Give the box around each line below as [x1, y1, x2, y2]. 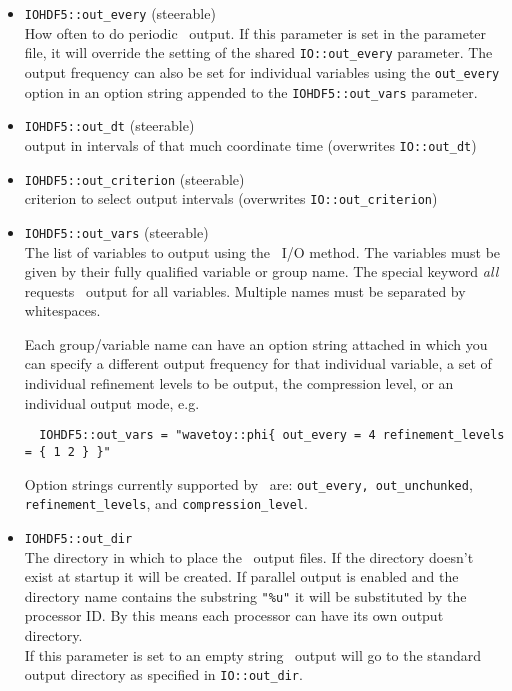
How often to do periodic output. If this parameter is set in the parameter [24, 22, 487, 43]
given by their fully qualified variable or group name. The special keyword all [24, 261, 499, 282]
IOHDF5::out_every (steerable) [24, 3, 216, 23]
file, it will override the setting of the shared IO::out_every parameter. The [24, 42, 493, 63]
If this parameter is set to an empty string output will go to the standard [24, 644, 482, 665]
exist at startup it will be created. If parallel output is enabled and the [24, 566, 459, 587]
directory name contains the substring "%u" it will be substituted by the [24, 585, 467, 606]
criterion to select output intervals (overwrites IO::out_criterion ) [24, 188, 438, 209]
